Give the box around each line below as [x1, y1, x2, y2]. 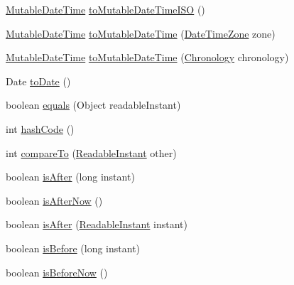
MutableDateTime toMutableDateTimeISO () [6, 2, 205, 16]
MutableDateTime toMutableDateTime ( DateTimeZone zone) [6, 26, 276, 41]
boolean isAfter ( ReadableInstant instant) [6, 217, 188, 232]
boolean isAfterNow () [6, 193, 103, 208]
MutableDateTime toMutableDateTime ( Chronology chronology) [6, 50, 289, 65]
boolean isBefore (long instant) [6, 240, 141, 255]
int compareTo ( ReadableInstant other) [6, 145, 177, 160]
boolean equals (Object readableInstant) [6, 97, 181, 112]
